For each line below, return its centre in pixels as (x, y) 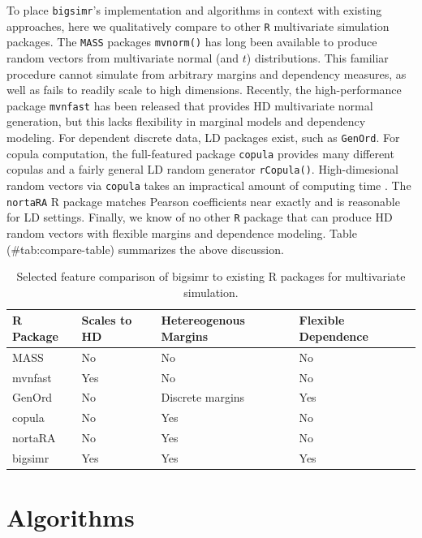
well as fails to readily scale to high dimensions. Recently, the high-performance (204, 90)
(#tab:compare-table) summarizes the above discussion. (145, 249)
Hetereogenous (203, 320)
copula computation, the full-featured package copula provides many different (200, 153)
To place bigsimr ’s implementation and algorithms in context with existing (194, 10)
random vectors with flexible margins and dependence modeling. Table (182, 232)
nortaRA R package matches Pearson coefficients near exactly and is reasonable (203, 201)
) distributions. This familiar (317, 57)
